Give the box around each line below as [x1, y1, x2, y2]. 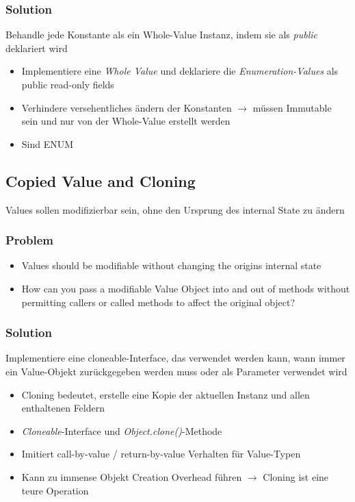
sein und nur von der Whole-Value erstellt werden [21, 114, 231, 128]
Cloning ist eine [263, 469, 329, 484]
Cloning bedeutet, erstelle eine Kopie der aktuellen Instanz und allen [21, 387, 310, 401]
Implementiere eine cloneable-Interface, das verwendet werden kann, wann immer [5, 351, 345, 365]
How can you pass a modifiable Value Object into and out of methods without [21, 281, 350, 295]
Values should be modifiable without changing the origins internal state [21, 258, 321, 273]
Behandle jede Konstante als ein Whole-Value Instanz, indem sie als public [5, 27, 317, 42]
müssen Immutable [252, 100, 332, 114]
